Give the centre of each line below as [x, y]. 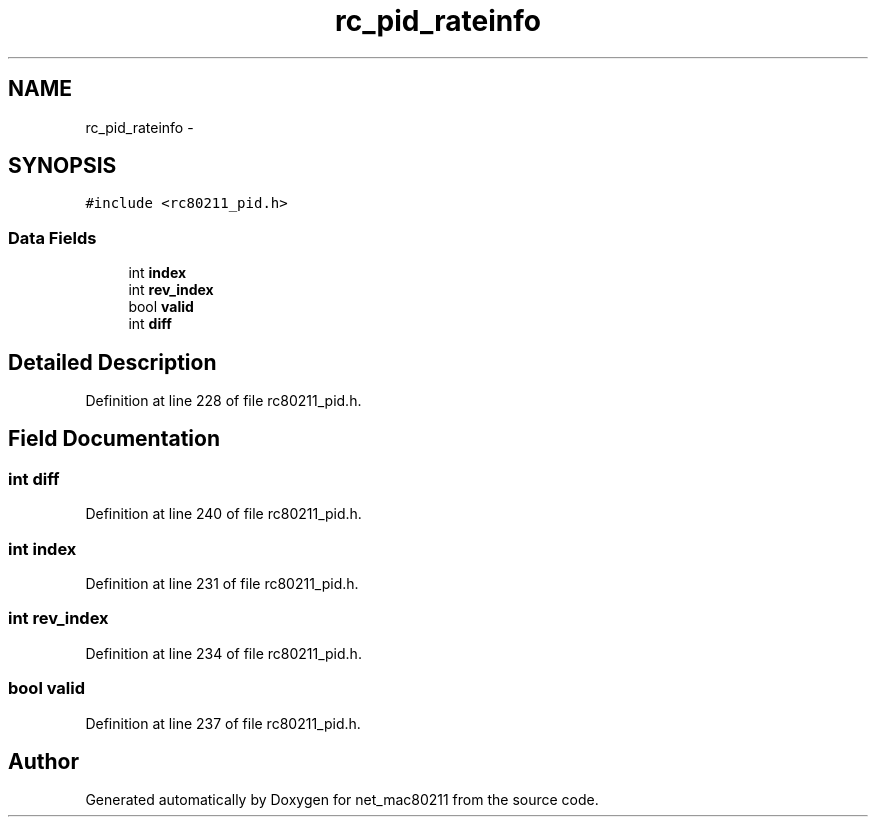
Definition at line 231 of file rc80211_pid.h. [222, 583]
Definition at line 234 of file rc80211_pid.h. [223, 653]
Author [43, 761]
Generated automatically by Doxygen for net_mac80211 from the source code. [342, 800]
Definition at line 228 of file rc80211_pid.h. [223, 401]
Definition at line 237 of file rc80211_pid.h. [223, 723]
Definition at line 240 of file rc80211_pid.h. [223, 514]
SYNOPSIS [62, 166]
